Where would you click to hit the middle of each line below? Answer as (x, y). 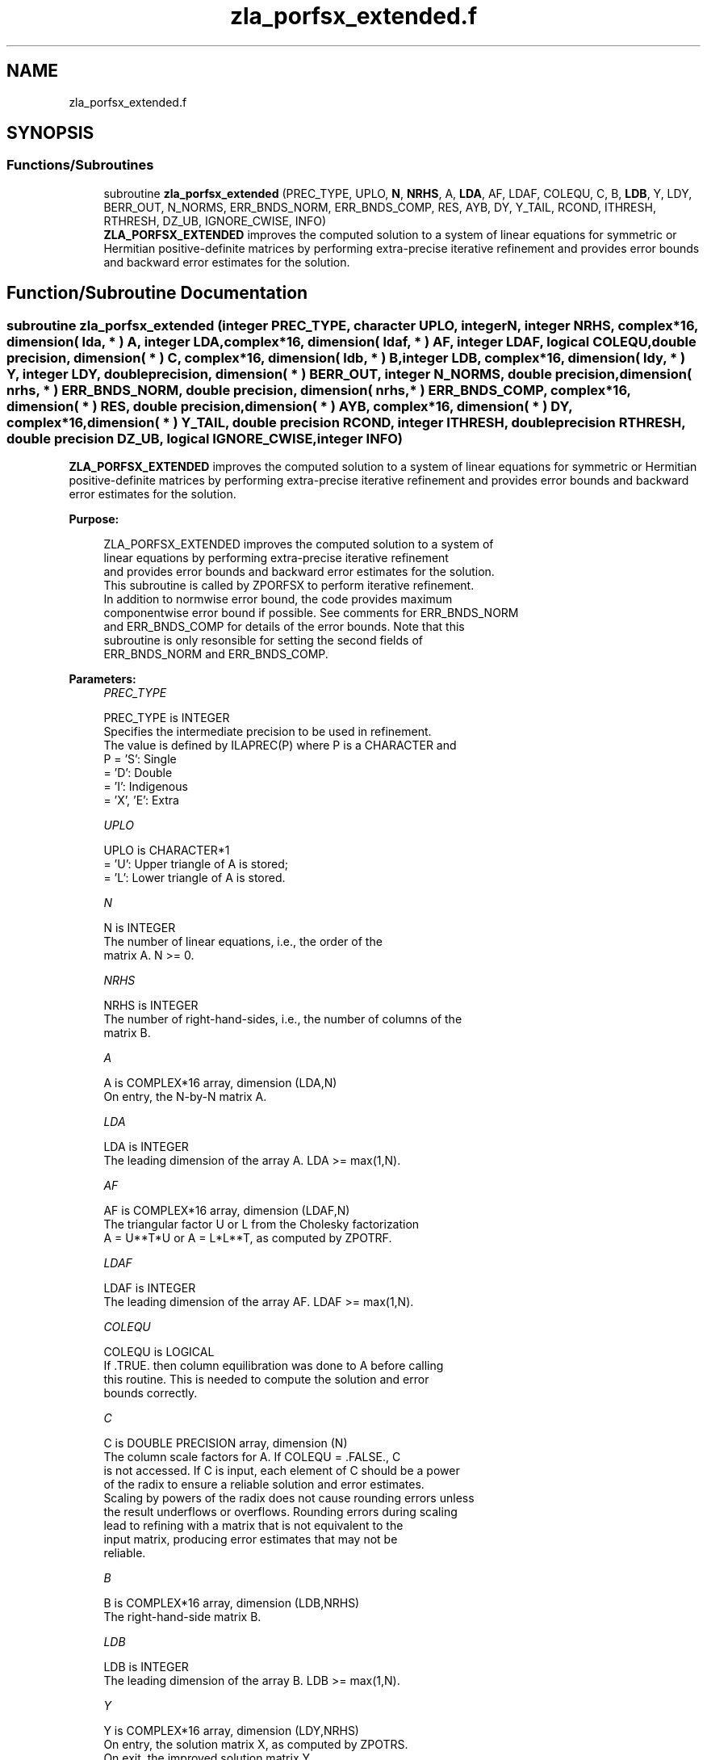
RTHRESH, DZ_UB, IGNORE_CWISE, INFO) (215, 221)
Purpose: (94, 519)
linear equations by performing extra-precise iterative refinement (276, 558)
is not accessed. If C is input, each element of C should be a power (282, 1471)
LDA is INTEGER (146, 1147)
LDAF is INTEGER (150, 1288)
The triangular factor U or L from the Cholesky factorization (261, 1224)
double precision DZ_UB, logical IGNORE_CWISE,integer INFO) (205, 438)
